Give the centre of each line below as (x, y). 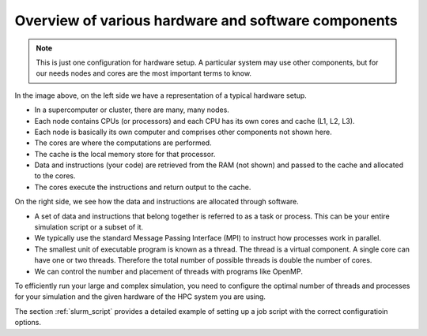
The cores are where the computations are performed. (123, 143)
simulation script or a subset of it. (89, 227)
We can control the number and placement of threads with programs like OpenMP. (169, 271)
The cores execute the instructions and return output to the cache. (143, 187)
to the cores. (55, 176)
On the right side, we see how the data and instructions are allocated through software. (157, 202)
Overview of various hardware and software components (206, 21)
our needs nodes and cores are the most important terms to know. (144, 73)
